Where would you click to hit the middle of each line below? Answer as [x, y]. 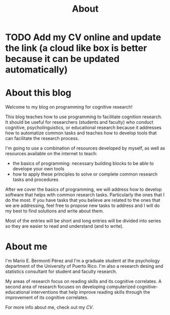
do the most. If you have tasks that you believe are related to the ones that [83, 200]
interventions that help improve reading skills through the [91, 292]
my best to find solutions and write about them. [55, 211]
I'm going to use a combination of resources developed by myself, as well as [85, 148]
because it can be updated [62, 59]
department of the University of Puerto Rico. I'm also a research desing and [84, 266]
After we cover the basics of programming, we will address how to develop [84, 189]
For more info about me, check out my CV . [49, 307]
